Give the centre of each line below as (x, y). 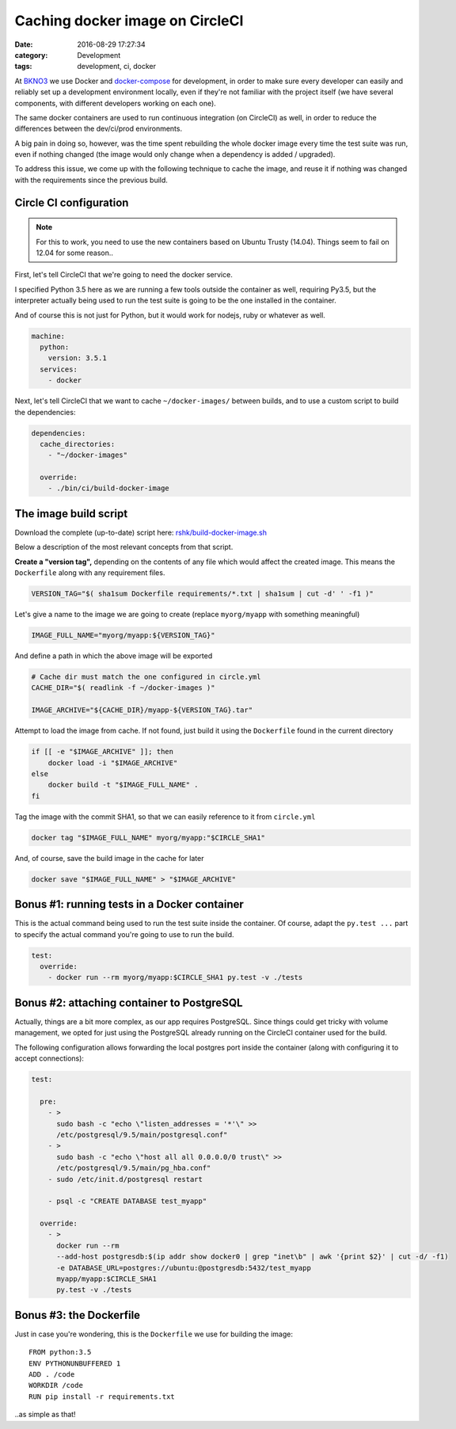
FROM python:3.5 (60, 1352)
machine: (48, 336)
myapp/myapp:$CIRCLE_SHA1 (107, 1279)
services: (59, 369)
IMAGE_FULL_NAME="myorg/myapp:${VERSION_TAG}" (123, 635)
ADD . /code (52, 1375)
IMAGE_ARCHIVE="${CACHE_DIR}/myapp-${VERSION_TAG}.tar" (142, 710)
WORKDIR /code (56, 1385)
